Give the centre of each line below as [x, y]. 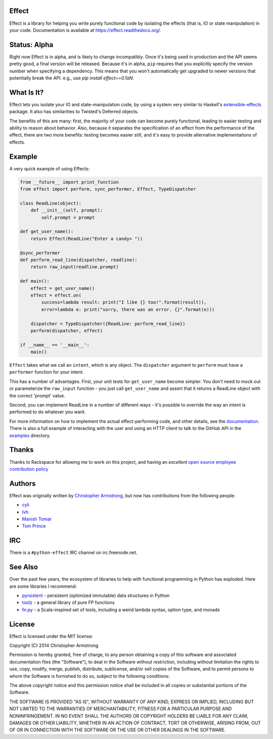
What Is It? [27, 92]
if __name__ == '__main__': [55, 345]
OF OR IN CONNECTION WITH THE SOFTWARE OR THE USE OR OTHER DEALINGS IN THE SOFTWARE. [118, 730]
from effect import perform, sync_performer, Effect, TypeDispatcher [108, 189]
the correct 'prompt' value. [37, 396]
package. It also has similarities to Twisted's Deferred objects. [74, 112]
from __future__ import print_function [69, 182]
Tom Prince [34, 526]
